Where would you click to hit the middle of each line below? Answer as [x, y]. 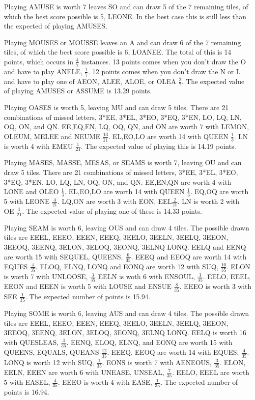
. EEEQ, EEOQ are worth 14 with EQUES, [173, 352]
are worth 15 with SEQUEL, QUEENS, [64, 256]
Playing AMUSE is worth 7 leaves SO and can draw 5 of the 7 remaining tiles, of [126, 6]
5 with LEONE [27, 201]
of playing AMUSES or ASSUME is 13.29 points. [78, 91]
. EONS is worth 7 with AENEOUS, [157, 362]
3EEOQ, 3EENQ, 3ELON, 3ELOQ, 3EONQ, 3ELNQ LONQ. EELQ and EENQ [125, 246]
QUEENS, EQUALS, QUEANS [52, 352]
